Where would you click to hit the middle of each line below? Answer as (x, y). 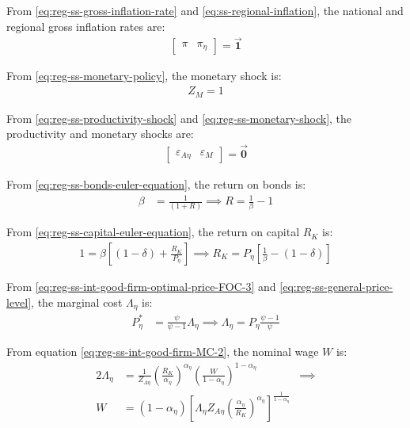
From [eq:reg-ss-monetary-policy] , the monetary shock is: (144, 76)
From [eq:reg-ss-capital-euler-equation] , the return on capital (153, 232)
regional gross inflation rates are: (86, 26)
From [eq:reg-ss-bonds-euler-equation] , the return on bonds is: (156, 183)
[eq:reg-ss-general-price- (336, 287)
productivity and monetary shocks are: (100, 134)
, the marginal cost (77, 302)
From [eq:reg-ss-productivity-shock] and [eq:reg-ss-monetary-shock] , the (179, 118)
